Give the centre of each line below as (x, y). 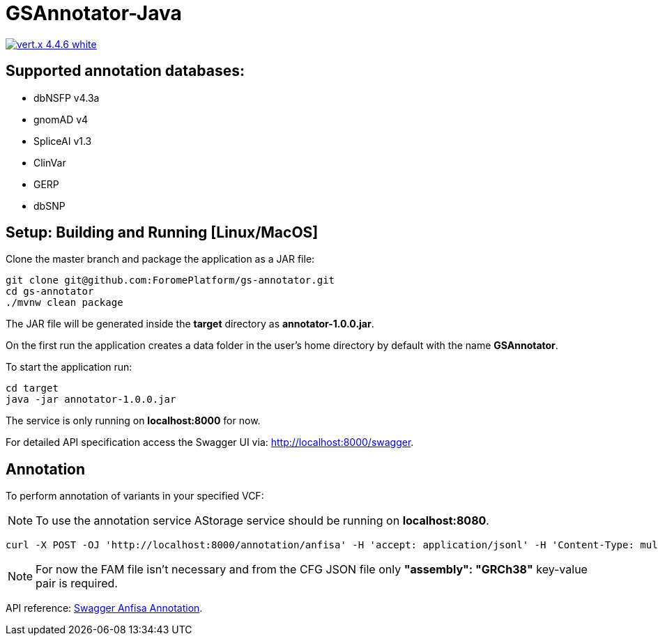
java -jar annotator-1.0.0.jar (91, 400)
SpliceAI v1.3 (63, 141)
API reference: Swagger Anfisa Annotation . (104, 608)
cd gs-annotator (50, 292)
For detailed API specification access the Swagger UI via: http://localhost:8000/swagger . (210, 442)
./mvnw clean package (64, 303)
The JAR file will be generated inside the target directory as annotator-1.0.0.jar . (190, 324)
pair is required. (77, 584)
